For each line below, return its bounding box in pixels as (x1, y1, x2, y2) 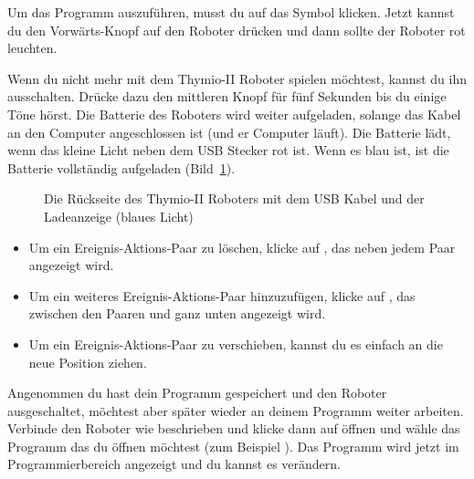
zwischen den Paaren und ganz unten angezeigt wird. (28, 304, 326, 323)
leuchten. (7, 38, 58, 57)
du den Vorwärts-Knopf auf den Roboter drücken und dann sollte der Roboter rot (7, 20, 466, 39)
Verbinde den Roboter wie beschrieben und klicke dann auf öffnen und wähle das (7, 419, 460, 438)
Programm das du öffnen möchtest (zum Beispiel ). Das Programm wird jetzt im (7, 436, 459, 455)
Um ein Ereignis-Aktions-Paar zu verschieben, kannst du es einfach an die (28, 334, 443, 353)
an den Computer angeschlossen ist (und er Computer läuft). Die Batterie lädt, (7, 122, 451, 141)
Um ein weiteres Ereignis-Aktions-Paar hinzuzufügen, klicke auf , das (28, 286, 416, 305)
